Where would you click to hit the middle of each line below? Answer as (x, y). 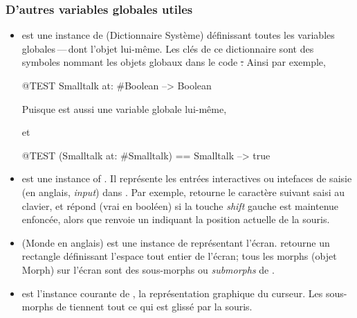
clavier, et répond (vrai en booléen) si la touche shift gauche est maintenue (180, 205)
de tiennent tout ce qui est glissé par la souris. (154, 307)
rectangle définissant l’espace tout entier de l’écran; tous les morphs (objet (179, 256)
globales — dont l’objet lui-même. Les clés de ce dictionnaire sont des (168, 48)
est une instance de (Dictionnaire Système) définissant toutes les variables (178, 35)
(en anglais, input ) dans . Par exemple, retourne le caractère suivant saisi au (183, 192)
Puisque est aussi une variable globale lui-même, (124, 108)
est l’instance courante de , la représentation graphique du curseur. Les (172, 293)
